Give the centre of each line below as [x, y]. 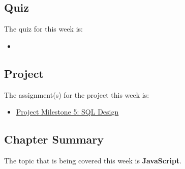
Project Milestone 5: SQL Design [67, 112]
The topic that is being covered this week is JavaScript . [93, 160]
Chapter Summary [54, 139]
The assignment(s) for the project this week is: [77, 94]
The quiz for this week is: [43, 29]
